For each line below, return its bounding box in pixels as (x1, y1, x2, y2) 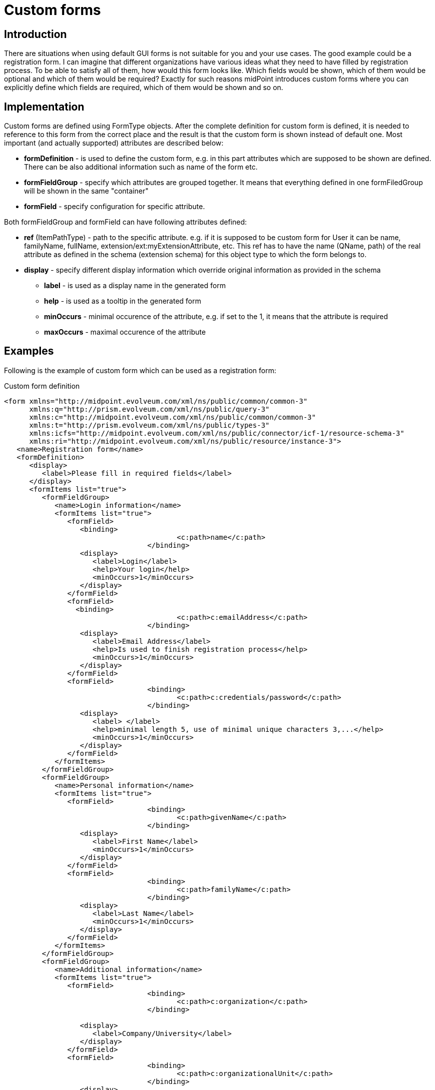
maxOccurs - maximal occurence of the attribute (44, 328, 206, 337)
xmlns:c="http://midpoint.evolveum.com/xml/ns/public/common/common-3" (29, 413, 316, 421)
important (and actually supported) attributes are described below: (4, 139, 223, 148)
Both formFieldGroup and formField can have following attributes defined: (4, 218, 247, 227)
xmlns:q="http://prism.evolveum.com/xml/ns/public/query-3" (29, 405, 270, 413)
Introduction (4, 28, 67, 41)
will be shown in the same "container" (24, 187, 148, 196)
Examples (4, 345, 54, 358)
